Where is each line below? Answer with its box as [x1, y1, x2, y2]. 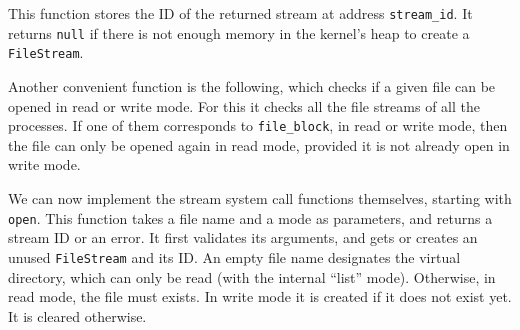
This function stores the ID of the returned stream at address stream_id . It [8, 3, 473, 23]
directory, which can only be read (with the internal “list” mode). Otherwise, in [8, 266, 496, 287]
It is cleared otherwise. [8, 305, 147, 326]
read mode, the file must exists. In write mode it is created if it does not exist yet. [8, 286, 512, 307]
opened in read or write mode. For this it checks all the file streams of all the [8, 95, 480, 116]
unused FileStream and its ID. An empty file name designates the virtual [8, 246, 461, 267]
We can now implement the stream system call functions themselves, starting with [8, 188, 512, 208]
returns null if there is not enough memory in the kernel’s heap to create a [8, 22, 470, 43]
